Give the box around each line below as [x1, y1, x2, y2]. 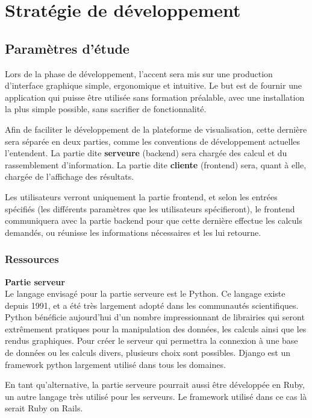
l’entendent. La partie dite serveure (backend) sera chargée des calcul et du [5, 147, 287, 159]
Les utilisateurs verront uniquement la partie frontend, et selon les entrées [5, 190, 278, 203]
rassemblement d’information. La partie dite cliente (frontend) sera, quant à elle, [5, 158, 307, 171]
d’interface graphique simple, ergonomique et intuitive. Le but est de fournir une [5, 79, 302, 92]
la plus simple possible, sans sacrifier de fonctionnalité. [5, 103, 207, 115]
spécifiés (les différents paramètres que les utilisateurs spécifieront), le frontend [5, 202, 295, 215]
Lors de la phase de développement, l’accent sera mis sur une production [5, 67, 273, 80]
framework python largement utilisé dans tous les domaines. [5, 358, 226, 370]
